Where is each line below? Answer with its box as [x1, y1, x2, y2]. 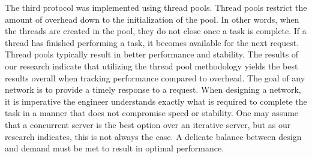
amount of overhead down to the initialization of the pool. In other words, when [5, 13, 299, 25]
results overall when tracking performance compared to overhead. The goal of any [5, 71, 305, 84]
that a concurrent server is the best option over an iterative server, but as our [5, 118, 291, 130]
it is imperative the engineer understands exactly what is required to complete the [5, 95, 307, 107]
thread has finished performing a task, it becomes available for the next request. [5, 36, 299, 48]
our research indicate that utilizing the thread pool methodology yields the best [5, 59, 298, 72]
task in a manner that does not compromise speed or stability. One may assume [5, 107, 299, 119]
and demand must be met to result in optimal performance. [5, 142, 224, 154]
